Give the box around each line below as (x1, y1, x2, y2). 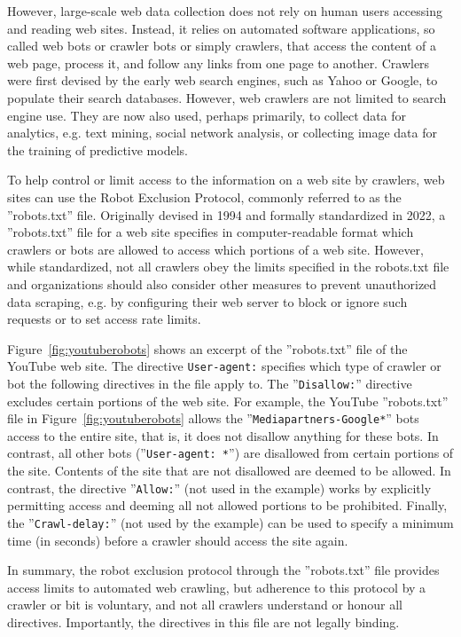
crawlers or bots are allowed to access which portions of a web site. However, (7, 240, 424, 258)
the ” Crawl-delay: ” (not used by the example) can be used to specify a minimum (7, 513, 454, 531)
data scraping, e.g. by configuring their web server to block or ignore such (7, 292, 408, 311)
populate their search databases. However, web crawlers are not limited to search (7, 88, 447, 106)
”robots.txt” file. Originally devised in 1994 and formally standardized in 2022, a (7, 205, 446, 224)
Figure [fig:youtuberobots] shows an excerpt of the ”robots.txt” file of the (7, 339, 408, 358)
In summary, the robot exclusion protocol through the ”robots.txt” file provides (7, 561, 440, 579)
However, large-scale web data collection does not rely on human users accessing (7, 2, 442, 20)
